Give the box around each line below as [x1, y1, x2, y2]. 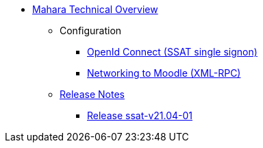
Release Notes [60, 88, 125, 100]
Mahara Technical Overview [32, 3, 158, 15]
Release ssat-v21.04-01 [87, 110, 193, 121]
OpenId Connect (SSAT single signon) [87, 46, 258, 58]
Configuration [60, 25, 122, 36]
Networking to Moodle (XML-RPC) [87, 67, 241, 79]
